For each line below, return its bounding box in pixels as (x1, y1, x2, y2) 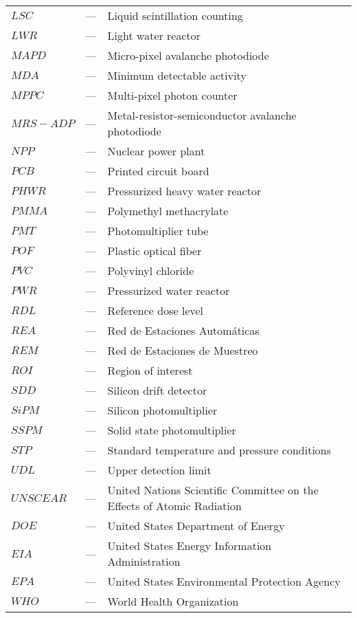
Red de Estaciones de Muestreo (107, 342, 258, 358)
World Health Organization (107, 593, 239, 609)
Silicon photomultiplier (107, 402, 218, 418)
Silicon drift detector (107, 382, 207, 398)
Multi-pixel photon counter (107, 87, 238, 103)
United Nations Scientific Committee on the (107, 482, 319, 498)
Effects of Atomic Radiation (107, 498, 242, 514)
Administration (107, 553, 181, 569)
